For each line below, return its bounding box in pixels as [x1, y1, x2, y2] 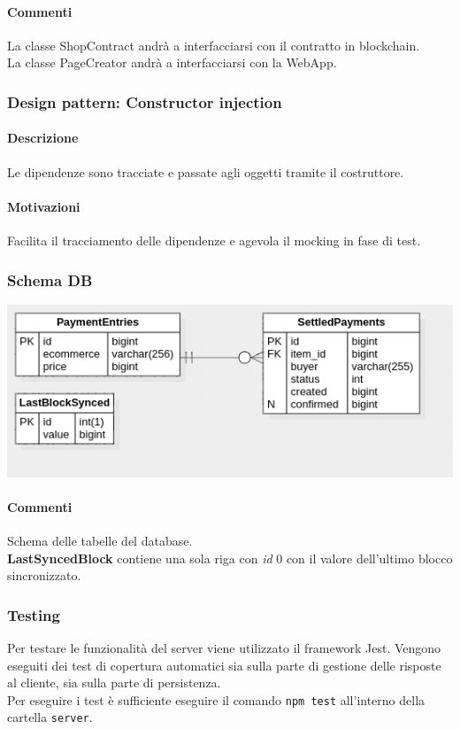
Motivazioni [7, 197, 80, 215]
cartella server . [7, 708, 93, 726]
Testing [7, 603, 60, 625]
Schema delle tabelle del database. [7, 531, 193, 549]
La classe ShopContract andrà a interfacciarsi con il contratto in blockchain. [7, 35, 420, 54]
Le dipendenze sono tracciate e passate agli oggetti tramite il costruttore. [7, 162, 404, 181]
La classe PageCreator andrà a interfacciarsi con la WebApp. [7, 53, 337, 72]
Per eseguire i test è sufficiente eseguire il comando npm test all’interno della [7, 690, 425, 709]
